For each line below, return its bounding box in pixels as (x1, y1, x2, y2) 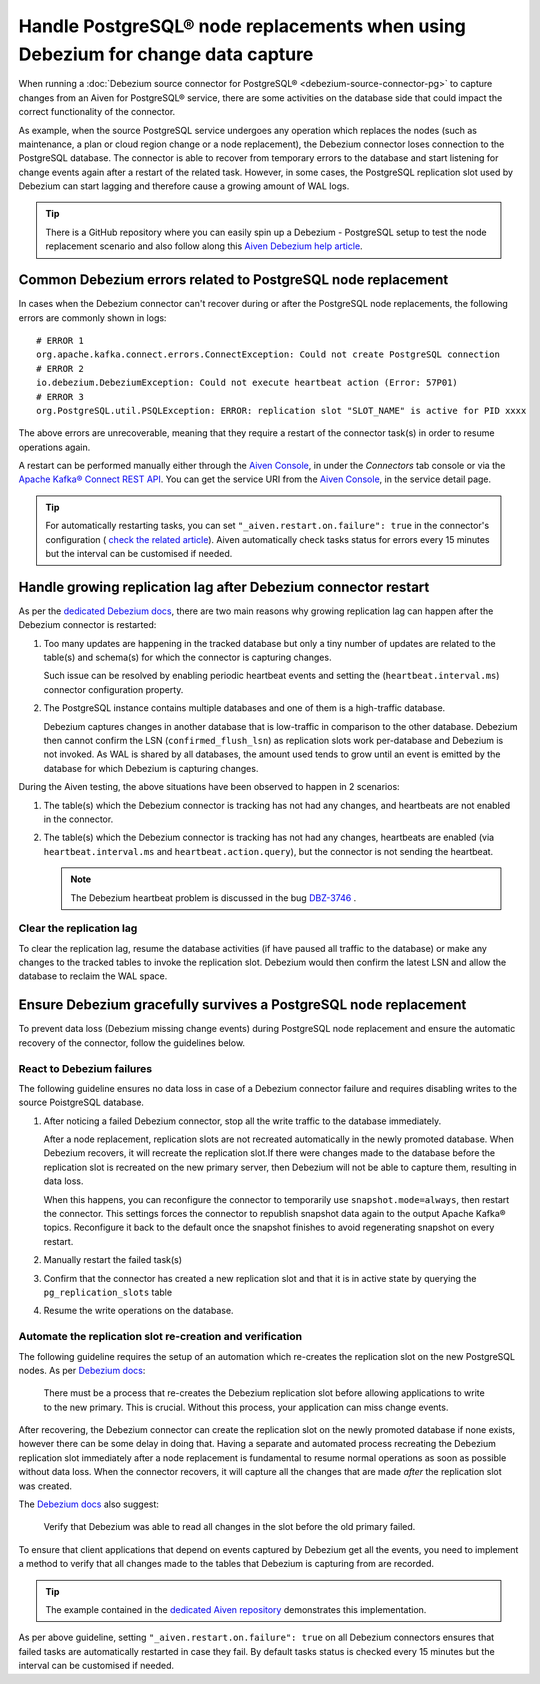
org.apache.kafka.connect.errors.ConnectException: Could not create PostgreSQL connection (36, 349, 500, 360)
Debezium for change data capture (18, 43, 314, 65)
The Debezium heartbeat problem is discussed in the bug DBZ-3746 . (70, 891, 357, 904)
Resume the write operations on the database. (43, 1305, 234, 1317)
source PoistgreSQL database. (18, 1096, 145, 1109)
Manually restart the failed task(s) (43, 1254, 183, 1266)
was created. (18, 1480, 73, 1492)
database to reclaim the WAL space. (18, 970, 168, 982)
